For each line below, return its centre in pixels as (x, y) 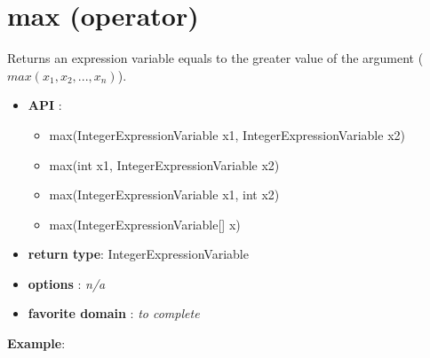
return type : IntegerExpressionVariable (138, 254)
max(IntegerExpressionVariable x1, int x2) (164, 195)
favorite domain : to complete (114, 313)
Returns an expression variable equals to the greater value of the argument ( (215, 58)
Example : (36, 343)
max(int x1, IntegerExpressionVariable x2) (164, 164)
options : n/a (67, 283)
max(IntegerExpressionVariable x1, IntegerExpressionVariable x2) (227, 134)
